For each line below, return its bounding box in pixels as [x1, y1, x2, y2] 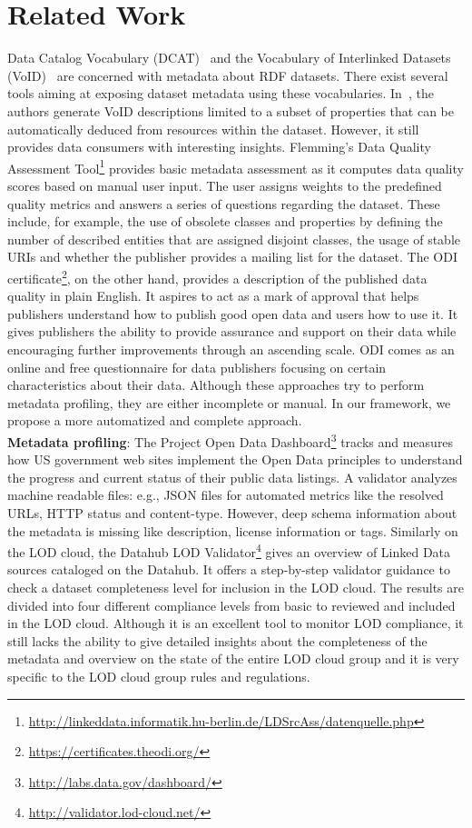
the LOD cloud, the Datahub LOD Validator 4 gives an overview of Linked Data [7, 540, 451, 561]
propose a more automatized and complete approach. [7, 411, 302, 430]
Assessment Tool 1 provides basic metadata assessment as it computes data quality [7, 155, 464, 177]
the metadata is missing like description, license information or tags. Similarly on [7, 521, 458, 540]
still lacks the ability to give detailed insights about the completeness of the [7, 631, 428, 650]
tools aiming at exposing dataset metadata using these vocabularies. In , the [7, 84, 434, 103]
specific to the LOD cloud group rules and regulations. [7, 666, 310, 685]
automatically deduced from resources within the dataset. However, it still [7, 119, 419, 138]
